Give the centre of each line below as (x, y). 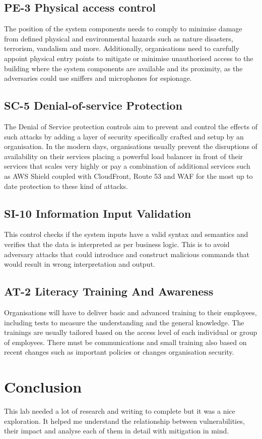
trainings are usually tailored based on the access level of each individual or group (131, 332)
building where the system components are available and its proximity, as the (123, 68)
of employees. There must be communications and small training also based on (125, 342)
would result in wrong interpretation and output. (80, 264)
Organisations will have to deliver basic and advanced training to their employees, (130, 312)
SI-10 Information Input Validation (98, 213)
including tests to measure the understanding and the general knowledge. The (124, 322)
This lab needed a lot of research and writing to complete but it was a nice (120, 411)
